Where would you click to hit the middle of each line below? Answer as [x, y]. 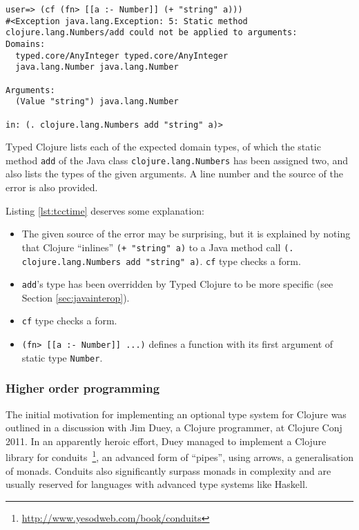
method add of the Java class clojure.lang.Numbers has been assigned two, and [177, 160]
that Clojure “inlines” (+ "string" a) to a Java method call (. [158, 247]
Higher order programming [83, 388]
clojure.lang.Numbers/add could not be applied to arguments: [152, 33]
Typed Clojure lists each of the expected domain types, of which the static [163, 147]
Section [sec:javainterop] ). [76, 297]
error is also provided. [52, 187]
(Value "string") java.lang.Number [97, 102]
